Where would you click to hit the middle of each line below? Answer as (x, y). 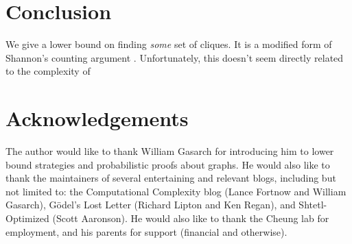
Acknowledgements (97, 118)
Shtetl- (313, 205)
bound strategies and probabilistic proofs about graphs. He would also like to (168, 164)
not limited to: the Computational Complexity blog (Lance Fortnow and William (176, 191)
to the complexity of (48, 71)
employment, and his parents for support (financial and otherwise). (146, 231)
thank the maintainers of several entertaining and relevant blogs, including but (171, 178)
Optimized (27, 218)
